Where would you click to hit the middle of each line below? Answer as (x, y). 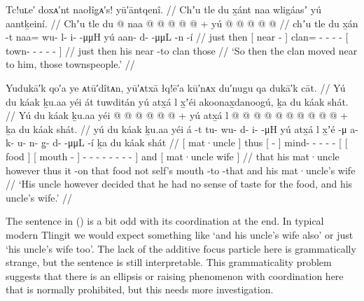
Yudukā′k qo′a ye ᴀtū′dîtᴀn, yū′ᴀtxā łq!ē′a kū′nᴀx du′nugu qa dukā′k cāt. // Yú (176, 87)
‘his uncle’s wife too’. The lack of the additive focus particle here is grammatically (181, 248)
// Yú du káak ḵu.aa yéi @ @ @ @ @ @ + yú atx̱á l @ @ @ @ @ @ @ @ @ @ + (177, 115)
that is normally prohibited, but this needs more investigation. (140, 289)
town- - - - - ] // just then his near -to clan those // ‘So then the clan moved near (182, 50)
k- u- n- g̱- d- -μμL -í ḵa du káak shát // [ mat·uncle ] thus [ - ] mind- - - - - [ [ (177, 142)
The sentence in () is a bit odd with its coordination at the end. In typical (165, 221)
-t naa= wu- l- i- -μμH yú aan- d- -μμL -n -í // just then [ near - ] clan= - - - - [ (177, 37)
